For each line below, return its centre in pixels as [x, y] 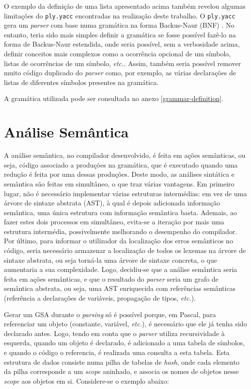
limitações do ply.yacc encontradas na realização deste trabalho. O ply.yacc [120, 15]
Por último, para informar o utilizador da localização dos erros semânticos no [118, 241]
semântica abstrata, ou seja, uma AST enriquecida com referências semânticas [120, 288]
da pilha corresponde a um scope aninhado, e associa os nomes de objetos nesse [121, 371]
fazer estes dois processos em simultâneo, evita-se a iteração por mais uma [114, 222]
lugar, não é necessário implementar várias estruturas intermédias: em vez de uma [125, 193]
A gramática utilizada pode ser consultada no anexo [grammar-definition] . [114, 98]
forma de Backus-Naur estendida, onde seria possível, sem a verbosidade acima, [122, 44]
